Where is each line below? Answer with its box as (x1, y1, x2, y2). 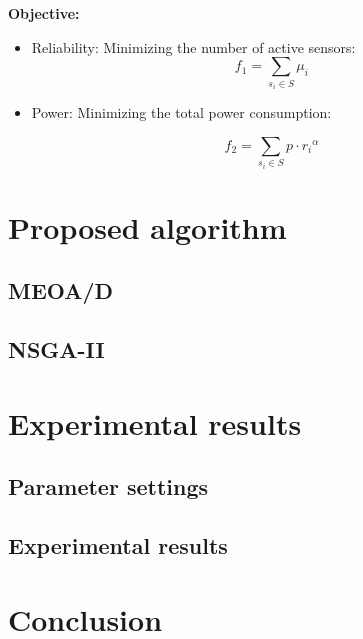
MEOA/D (8, 275, 114, 306)
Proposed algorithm (8, 206, 287, 247)
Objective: (8, 3, 80, 23)
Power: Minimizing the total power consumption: (31, 102, 332, 123)
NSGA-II (8, 334, 105, 365)
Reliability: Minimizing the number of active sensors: (31, 36, 356, 57)
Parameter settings (8, 471, 209, 502)
